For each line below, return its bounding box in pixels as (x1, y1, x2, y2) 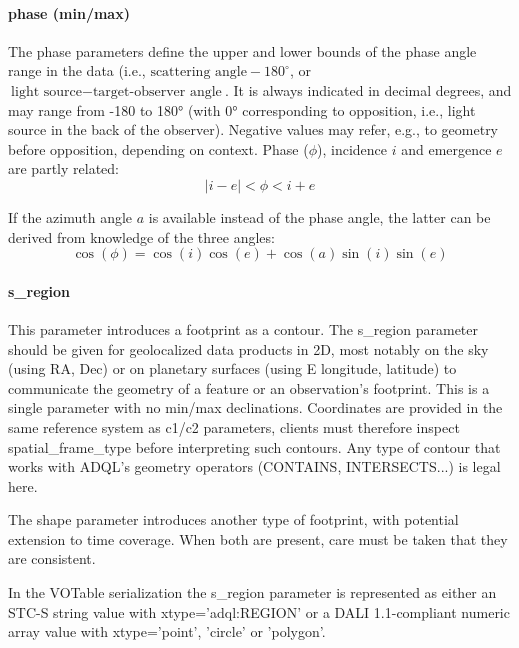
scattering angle (150, 65, 247, 80)
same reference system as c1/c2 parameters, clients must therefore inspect (8, 416, 460, 437)
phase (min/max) (8, 2, 130, 23)
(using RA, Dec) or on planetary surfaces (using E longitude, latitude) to (8, 358, 457, 379)
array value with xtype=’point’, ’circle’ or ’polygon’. (8, 621, 326, 642)
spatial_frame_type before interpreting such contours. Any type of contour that (8, 436, 501, 457)
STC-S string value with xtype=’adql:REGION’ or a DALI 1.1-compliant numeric (8, 601, 510, 622)
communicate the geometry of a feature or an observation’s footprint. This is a (8, 377, 490, 398)
